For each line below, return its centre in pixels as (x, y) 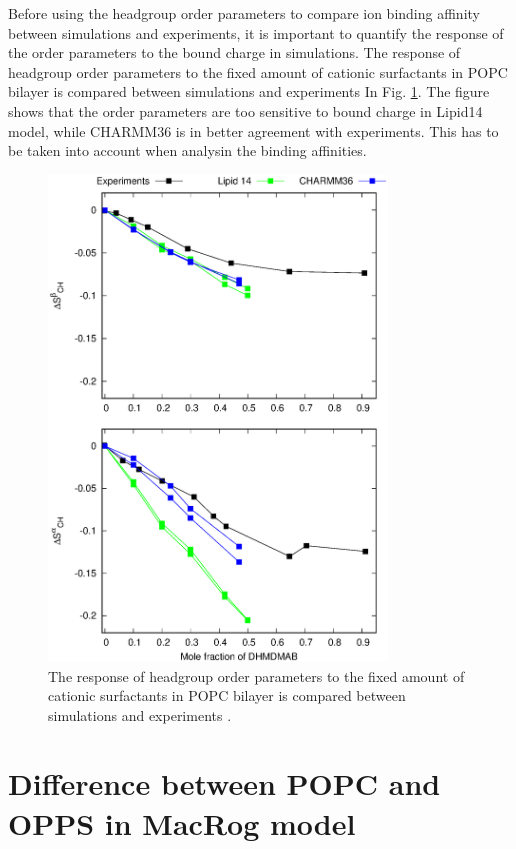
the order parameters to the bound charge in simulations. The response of (234, 52)
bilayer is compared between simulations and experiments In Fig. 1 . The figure (249, 91)
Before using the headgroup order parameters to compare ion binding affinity (244, 13)
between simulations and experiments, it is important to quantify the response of (256, 32)
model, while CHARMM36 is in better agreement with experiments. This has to (253, 130)
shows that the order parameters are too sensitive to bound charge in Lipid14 (245, 110)
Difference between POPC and (224, 783)
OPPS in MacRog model (182, 822)
